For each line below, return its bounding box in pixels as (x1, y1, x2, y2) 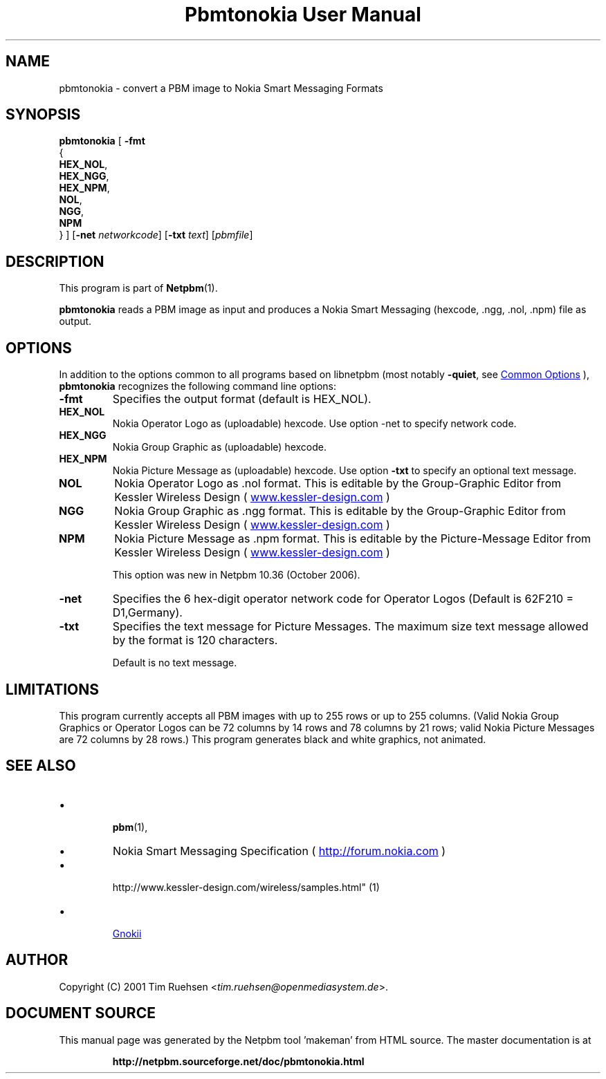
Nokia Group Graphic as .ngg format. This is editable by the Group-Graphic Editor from (114, 504, 566, 518)
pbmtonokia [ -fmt (59, 135, 145, 147)
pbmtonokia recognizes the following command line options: (59, 380, 336, 393)
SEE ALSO (6, 757, 76, 775)
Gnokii (112, 927, 142, 939)
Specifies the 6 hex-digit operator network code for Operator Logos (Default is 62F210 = (112, 592, 574, 606)
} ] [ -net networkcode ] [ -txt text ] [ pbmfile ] (59, 229, 253, 241)
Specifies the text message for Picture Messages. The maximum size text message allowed (112, 619, 589, 634)
